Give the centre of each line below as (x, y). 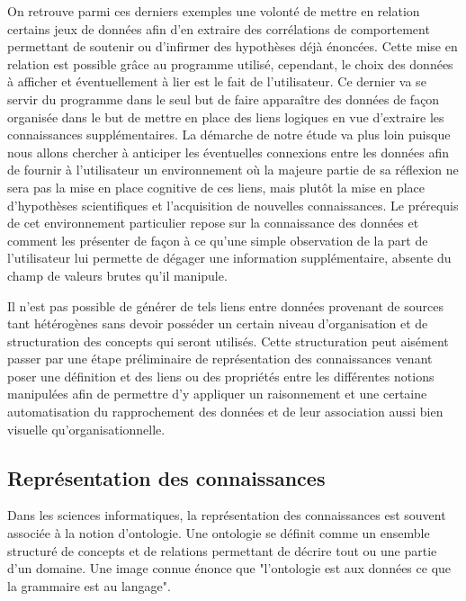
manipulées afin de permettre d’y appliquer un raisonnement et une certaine (217, 394)
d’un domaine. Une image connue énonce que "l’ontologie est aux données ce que (229, 568)
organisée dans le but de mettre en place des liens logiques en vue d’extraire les (226, 117)
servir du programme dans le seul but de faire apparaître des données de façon (224, 99)
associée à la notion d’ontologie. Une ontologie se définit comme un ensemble (219, 533)
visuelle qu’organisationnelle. (86, 429)
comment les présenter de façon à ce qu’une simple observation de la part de (218, 240)
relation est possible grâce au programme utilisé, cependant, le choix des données (230, 63)
